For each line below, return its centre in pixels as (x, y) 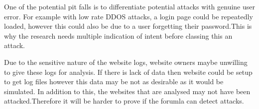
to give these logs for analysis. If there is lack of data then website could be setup (128, 72)
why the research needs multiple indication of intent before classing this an (118, 35)
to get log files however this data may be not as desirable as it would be (114, 82)
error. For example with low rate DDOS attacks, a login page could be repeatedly (129, 16)
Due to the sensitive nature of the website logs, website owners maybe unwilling (126, 62)
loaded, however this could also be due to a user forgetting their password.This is (128, 26)
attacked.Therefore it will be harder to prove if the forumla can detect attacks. (124, 101)
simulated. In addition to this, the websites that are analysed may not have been (127, 91)
